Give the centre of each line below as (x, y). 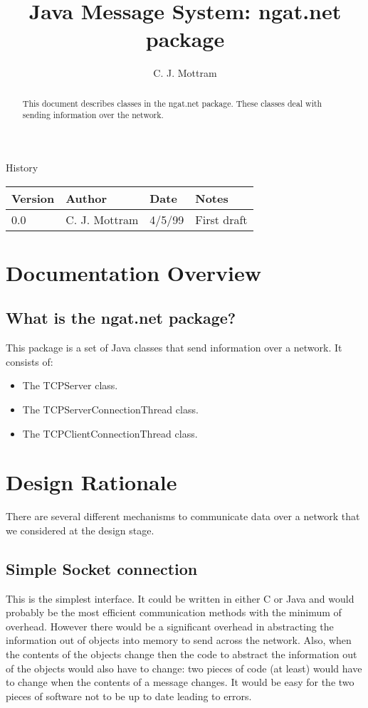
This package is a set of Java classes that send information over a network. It (174, 348)
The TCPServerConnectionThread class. (110, 409)
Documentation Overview (134, 272)
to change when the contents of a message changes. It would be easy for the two (180, 682)
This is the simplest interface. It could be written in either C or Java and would (180, 598)
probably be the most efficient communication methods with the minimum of (174, 612)
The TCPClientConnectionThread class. (110, 433)
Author (86, 198)
